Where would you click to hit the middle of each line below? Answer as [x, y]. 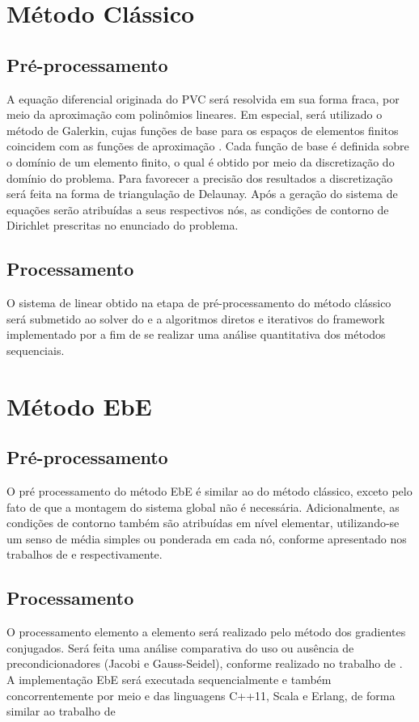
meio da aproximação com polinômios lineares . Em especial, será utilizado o [195, 114]
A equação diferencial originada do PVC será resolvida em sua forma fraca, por [203, 98]
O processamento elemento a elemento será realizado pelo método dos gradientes [206, 632]
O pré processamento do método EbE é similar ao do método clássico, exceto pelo [209, 491]
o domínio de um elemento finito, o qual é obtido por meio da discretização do [201, 161]
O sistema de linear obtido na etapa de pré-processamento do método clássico [199, 303]
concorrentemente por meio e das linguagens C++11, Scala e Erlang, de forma [201, 695]
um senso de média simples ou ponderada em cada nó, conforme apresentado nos [207, 538]
